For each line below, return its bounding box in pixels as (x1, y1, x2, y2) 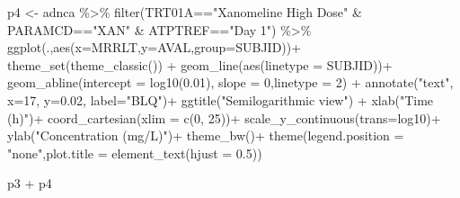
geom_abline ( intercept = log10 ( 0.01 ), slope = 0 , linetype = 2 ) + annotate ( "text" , (7, 73, 454, 92)
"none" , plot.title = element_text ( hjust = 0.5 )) (7, 143, 262, 162)
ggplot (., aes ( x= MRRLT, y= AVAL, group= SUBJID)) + (7, 38, 302, 57)
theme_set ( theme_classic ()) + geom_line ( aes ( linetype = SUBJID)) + (7, 55, 393, 74)
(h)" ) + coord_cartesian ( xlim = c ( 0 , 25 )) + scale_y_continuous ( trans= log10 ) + (7, 108, 441, 127)
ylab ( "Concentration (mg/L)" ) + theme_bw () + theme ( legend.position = (7, 126, 404, 145)
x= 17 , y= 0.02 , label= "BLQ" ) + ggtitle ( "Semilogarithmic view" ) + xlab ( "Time (7, 90, 434, 109)
